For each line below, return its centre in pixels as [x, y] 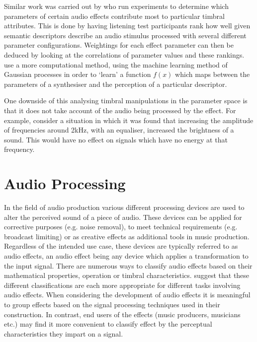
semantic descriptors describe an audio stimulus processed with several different [125, 35]
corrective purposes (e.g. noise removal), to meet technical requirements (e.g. [121, 227]
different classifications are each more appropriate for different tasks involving [122, 285]
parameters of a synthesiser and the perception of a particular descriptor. [116, 84]
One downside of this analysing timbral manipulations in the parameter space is [126, 101]
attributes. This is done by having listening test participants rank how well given [127, 26]
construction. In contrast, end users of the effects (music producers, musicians [122, 314]
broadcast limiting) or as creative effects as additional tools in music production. [127, 236]
